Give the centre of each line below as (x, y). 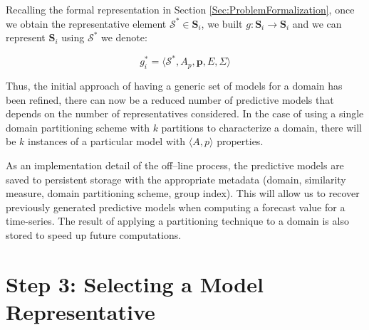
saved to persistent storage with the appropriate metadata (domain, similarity (176, 179)
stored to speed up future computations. (94, 235)
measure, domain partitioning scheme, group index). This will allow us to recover (183, 193)
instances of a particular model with (107, 141)
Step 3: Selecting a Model (135, 283)
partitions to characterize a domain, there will (261, 127)
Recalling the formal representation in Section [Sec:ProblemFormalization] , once (180, 9)
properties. (240, 141)
